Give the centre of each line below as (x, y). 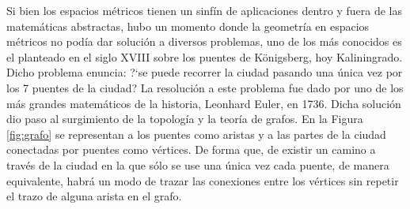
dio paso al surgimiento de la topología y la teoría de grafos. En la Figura (185, 119)
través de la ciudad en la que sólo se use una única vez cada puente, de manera (198, 164)
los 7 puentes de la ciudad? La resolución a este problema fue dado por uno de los (205, 87)
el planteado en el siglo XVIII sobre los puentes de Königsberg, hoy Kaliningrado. (205, 56)
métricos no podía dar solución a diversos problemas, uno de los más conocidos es (204, 41)
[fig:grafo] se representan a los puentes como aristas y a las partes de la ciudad (196, 134)
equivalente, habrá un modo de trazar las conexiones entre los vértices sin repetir (203, 180)
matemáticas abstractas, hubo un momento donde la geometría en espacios (188, 26)
